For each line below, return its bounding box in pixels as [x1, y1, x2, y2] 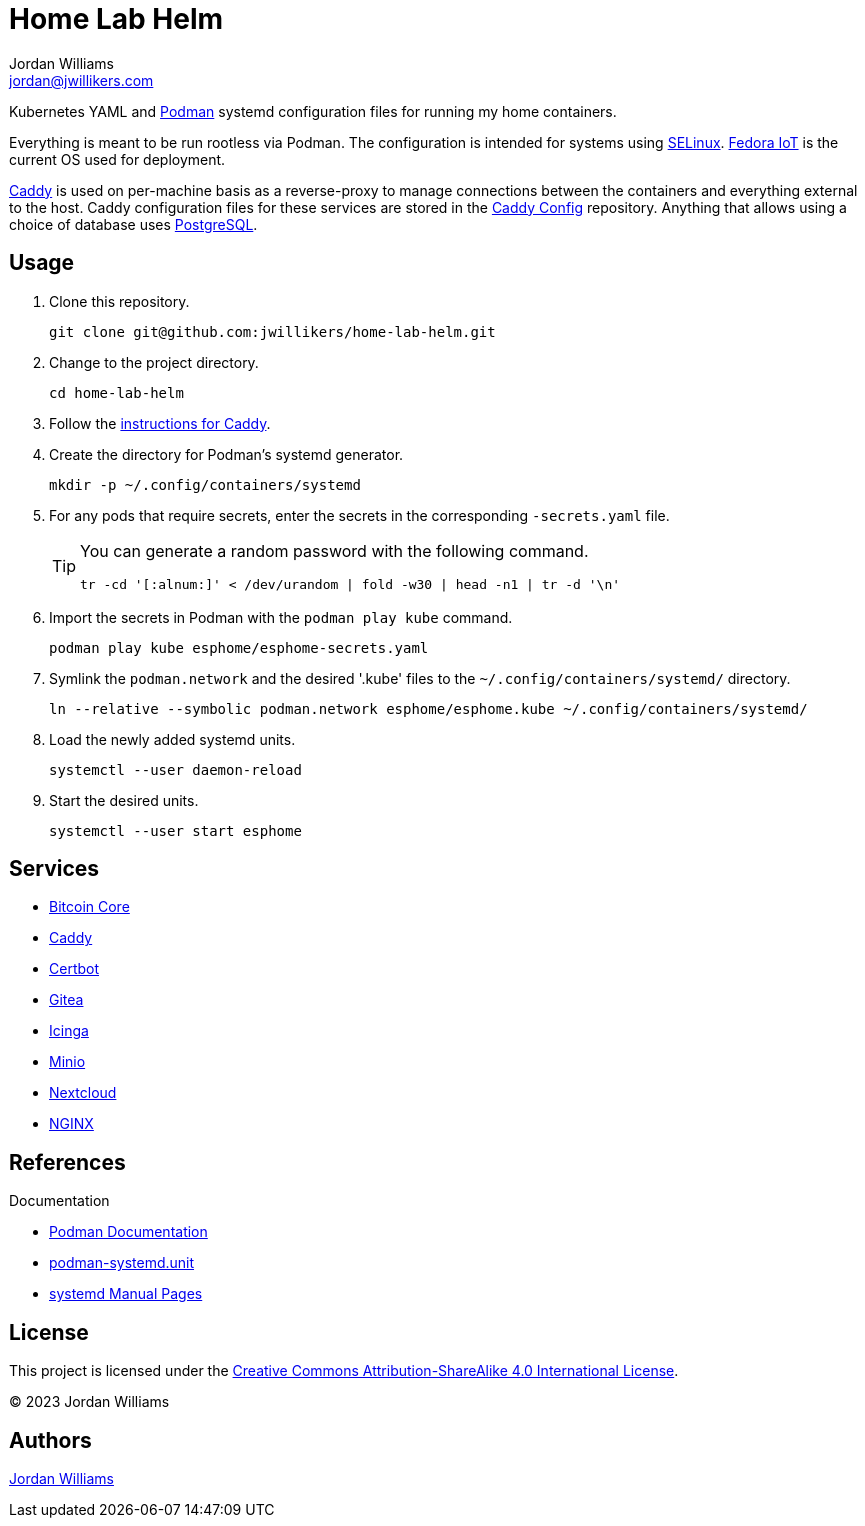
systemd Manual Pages [49, 1285, 203, 1303]
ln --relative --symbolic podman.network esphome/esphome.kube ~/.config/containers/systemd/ [49, 700, 808, 717]
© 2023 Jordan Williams [9, 1393, 170, 1411]
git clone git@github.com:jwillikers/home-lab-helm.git [49, 323, 496, 340]
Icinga [49, 1022, 89, 1040]
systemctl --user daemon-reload [49, 761, 302, 778]
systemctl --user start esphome [49, 822, 302, 839]
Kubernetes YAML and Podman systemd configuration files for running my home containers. [9, 102, 617, 120]
